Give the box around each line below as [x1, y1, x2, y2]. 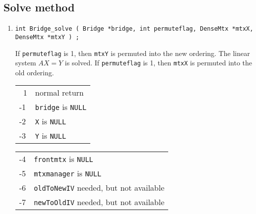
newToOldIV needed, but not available [34, 196, 165, 208]
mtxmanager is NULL [34, 167, 102, 179]
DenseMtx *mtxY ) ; [15, 33, 79, 41]
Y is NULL [35, 130, 66, 142]
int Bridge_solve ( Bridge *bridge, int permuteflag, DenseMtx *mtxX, [15, 25, 254, 33]
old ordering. [15, 67, 54, 77]
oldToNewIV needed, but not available [34, 182, 165, 194]
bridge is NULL [35, 101, 87, 113]
